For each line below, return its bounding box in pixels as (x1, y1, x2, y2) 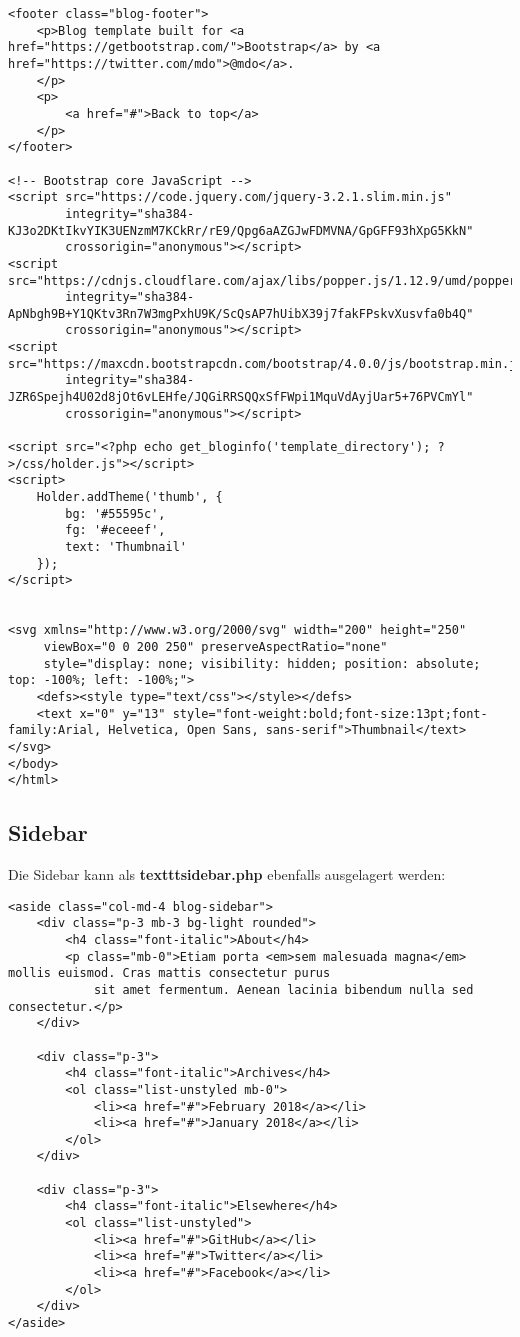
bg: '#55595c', (65, 506, 166, 521)
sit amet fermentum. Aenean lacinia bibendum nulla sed (93, 982, 474, 997)
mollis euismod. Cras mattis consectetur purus (8, 966, 331, 981)
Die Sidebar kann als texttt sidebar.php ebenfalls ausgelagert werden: (8, 864, 446, 885)
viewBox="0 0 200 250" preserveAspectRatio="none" (43, 639, 388, 654)
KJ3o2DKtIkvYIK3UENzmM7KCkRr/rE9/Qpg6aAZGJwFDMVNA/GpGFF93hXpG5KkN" (8, 223, 474, 238)
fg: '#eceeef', (65, 523, 166, 538)
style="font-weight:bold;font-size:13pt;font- (172, 706, 488, 721)
